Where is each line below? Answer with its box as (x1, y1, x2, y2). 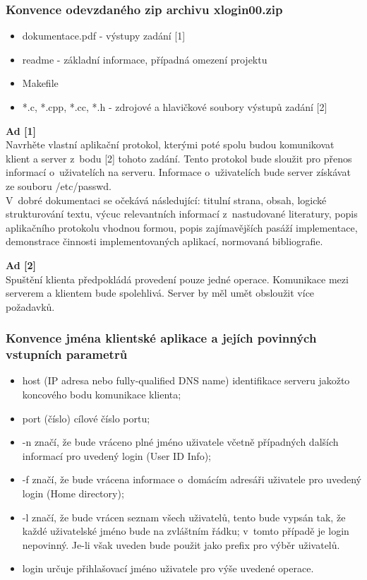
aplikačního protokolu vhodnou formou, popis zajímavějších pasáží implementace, (6, 220, 358, 235)
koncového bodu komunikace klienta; (22, 387, 181, 402)
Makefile (22, 76, 59, 90)
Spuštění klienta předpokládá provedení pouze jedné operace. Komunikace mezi (6, 271, 349, 286)
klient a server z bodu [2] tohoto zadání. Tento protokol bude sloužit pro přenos (6, 150, 352, 165)
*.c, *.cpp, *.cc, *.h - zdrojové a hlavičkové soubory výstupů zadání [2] (22, 100, 327, 114)
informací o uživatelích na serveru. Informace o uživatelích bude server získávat (6, 165, 351, 179)
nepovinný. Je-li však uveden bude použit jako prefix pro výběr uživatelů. (22, 537, 340, 552)
